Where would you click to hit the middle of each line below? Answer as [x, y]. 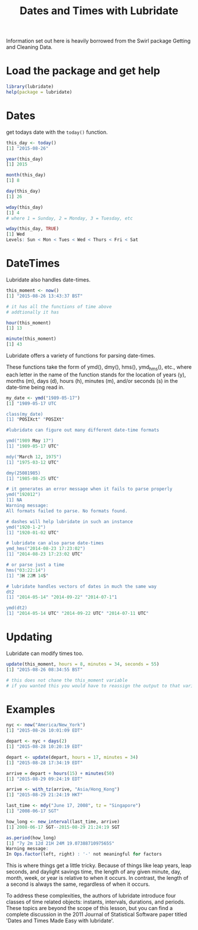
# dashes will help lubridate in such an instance [70, 522]
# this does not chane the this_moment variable [67, 680]
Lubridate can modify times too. [45, 653]
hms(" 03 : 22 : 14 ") [26, 570]
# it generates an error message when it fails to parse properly [89, 489]
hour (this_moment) [29, 323]
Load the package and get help [83, 71]
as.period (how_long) [32, 838]
